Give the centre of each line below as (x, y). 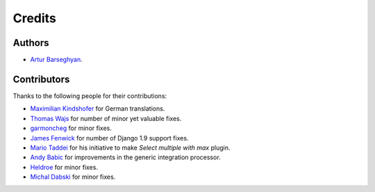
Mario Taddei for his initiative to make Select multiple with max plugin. (130, 147)
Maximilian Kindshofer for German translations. (98, 109)
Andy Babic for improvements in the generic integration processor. (126, 157)
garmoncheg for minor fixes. (71, 128)
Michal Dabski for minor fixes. (73, 177)
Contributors (41, 79)
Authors (31, 43)
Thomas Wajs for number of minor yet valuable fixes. (106, 118)
